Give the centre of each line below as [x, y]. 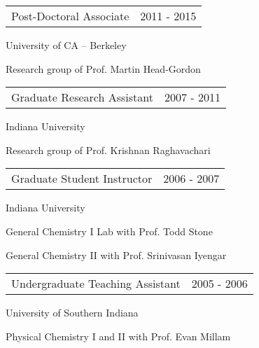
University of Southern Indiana [72, 313]
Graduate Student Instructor [82, 179]
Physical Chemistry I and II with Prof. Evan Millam [118, 336]
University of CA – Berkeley [66, 45]
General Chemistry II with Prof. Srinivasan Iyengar [116, 255]
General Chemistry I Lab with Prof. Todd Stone [109, 231]
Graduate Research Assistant [82, 97]
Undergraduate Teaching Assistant [96, 284]
